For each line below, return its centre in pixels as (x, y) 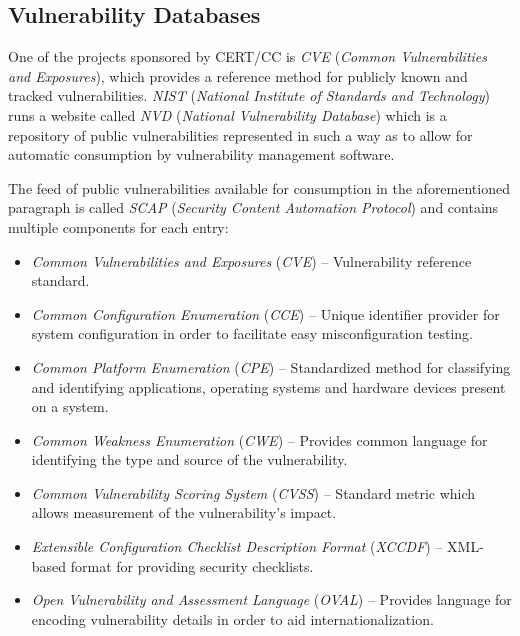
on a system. (70, 406)
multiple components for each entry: (118, 226)
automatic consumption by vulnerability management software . (201, 154)
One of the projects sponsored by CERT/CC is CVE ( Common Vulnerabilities (248, 56)
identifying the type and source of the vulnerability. (189, 459)
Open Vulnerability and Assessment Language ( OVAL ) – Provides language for (271, 599)
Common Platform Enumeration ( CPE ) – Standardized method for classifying (271, 366)
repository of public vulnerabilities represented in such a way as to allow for (240, 134)
